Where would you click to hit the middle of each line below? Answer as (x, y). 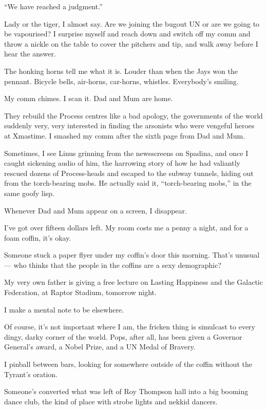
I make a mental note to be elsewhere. (64, 309)
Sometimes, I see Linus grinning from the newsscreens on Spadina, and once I (126, 153)
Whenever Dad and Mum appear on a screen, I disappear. (96, 210)
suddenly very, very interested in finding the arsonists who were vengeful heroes (129, 125)
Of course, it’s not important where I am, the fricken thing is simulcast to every (130, 327)
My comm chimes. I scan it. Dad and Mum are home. (89, 98)
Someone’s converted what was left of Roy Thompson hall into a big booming (126, 391)
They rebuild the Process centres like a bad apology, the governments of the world (133, 115)
